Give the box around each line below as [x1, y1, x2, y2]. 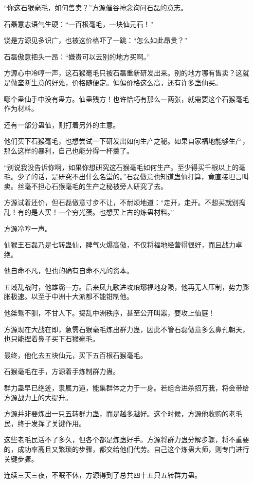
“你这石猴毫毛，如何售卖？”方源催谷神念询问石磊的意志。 [4, 2, 188, 12]
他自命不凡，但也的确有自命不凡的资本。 [4, 265, 133, 276]
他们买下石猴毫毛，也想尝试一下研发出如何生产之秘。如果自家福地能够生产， [4, 136, 249, 146]
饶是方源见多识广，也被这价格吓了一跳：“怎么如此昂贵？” [4, 35, 188, 45]
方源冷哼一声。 [4, 223, 52, 233]
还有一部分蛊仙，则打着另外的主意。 [4, 119, 120, 130]
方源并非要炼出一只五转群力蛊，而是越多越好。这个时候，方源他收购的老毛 [4, 409, 242, 419]
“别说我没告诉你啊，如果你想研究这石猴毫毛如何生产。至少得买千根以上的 [4, 162, 239, 172]
